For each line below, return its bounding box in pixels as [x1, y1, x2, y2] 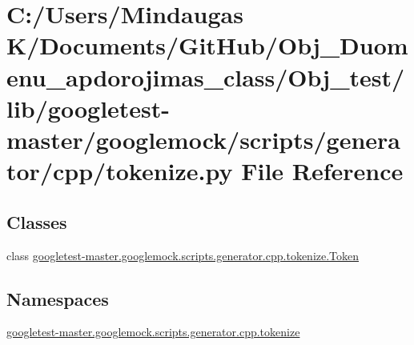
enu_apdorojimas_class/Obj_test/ [6, 60, 405, 93]
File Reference [241, 154, 404, 187]
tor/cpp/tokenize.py [6, 154, 233, 187]
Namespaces [6, 286, 109, 311]
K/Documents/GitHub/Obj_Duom [6, 29, 408, 62]
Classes [6, 209, 67, 234]
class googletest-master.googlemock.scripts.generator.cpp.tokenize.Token [6, 247, 360, 263]
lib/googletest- [6, 91, 171, 124]
